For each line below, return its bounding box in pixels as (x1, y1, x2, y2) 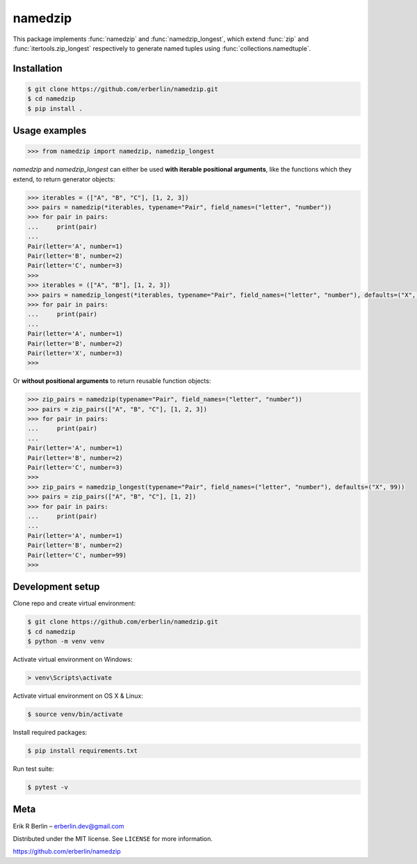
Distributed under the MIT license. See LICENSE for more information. (13, 834, 213, 842)
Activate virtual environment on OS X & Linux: (13, 692, 144, 700)
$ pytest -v (27, 783, 69, 792)
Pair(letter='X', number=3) (27, 349, 123, 357)
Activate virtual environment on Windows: (13, 655, 133, 664)
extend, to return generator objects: (13, 174, 115, 184)
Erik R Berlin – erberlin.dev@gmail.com (13, 822, 124, 830)
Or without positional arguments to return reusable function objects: (13, 377, 211, 385)
